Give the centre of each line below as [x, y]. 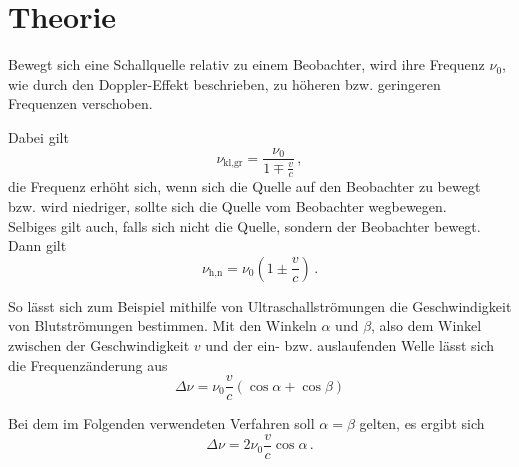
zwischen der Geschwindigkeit [99, 344]
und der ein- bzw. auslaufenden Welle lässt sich [350, 344]
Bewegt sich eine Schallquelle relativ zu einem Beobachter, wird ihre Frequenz [246, 64]
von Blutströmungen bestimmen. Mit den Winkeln [162, 325]
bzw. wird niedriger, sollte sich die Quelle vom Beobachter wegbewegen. [227, 205]
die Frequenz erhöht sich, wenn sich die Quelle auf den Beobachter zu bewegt [244, 186]
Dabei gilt [38, 136]
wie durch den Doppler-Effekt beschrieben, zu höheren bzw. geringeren [224, 83]
